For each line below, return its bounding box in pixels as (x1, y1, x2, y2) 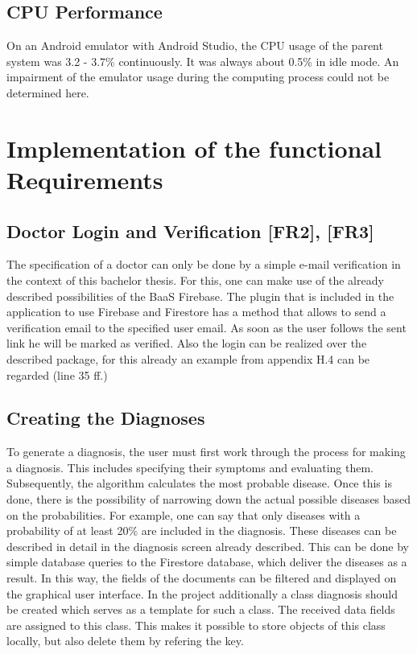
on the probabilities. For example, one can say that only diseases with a (6, 506, 361, 523)
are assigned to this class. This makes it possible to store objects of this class (6, 616, 386, 633)
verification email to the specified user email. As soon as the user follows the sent (6, 319, 407, 335)
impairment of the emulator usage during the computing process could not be (6, 68, 390, 85)
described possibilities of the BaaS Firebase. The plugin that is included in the (6, 287, 394, 304)
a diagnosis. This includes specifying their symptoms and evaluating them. (6, 459, 374, 475)
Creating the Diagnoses (6, 405, 205, 430)
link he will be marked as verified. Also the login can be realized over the (6, 335, 367, 352)
